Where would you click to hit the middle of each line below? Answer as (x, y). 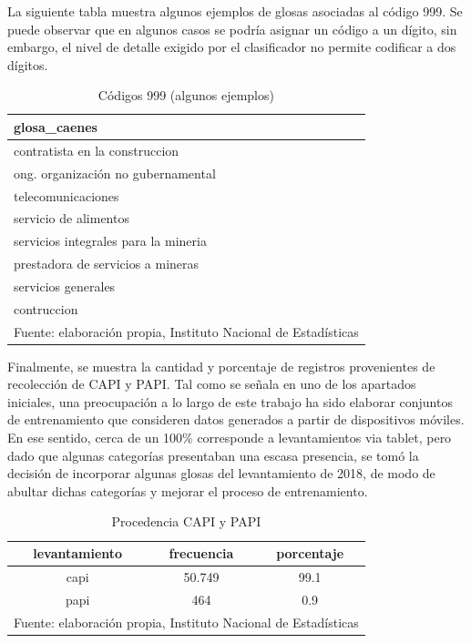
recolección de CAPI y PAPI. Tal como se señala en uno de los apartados (212, 384)
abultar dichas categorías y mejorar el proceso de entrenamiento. (188, 490)
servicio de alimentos (72, 218)
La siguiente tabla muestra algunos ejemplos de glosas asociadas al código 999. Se (235, 11)
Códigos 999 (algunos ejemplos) (186, 95)
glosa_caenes (56, 126)
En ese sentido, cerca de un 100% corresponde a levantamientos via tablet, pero (230, 438)
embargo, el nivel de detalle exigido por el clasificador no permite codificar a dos (232, 47)
